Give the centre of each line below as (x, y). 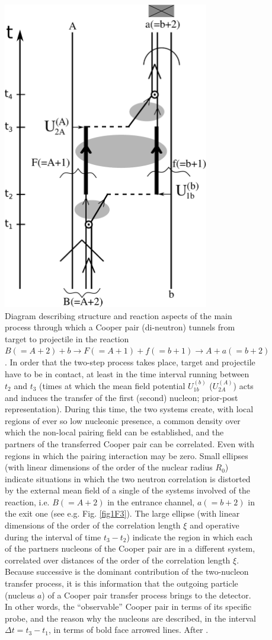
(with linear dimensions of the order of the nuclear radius (109, 467)
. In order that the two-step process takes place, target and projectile (130, 362)
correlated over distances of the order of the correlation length (118, 560)
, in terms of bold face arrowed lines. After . (129, 630)
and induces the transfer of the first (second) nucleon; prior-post (121, 397)
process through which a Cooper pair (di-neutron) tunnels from (120, 327)
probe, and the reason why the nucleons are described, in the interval (130, 618)
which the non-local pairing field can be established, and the (114, 432)
